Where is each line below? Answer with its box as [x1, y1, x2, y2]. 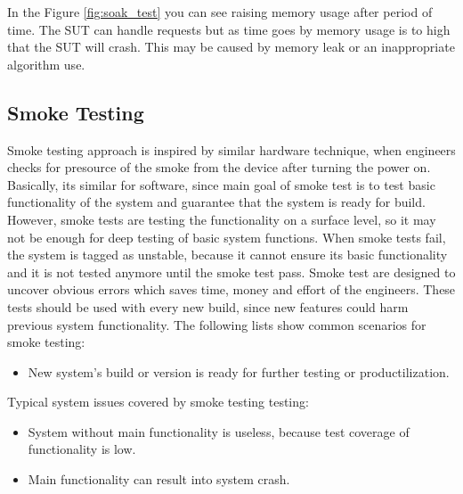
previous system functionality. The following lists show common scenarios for [7, 315, 426, 333]
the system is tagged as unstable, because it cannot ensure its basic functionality [7, 245, 448, 264]
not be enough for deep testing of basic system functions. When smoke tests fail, [7, 227, 446, 246]
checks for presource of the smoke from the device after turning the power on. [7, 158, 431, 177]
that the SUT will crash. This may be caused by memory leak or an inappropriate [7, 37, 455, 56]
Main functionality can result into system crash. [28, 470, 290, 489]
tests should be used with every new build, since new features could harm [7, 297, 409, 316]
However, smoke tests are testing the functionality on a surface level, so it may [7, 210, 436, 228]
